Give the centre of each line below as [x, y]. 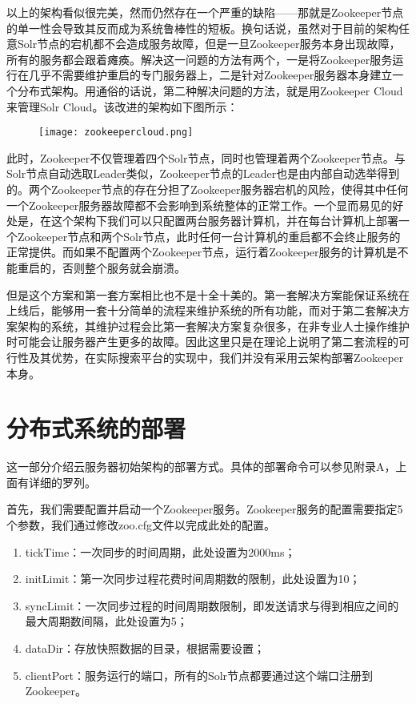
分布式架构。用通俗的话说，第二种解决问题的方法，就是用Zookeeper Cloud [210, 90]
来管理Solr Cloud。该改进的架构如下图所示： [122, 106]
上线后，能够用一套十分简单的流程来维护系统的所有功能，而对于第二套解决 [202, 310]
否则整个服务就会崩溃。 [124, 267]
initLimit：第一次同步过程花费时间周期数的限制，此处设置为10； [193, 579]
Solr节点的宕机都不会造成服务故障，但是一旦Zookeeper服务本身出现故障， [209, 44]
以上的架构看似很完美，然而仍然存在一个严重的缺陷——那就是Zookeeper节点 [205, 12]
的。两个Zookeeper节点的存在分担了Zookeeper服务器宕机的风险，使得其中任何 [208, 189]
